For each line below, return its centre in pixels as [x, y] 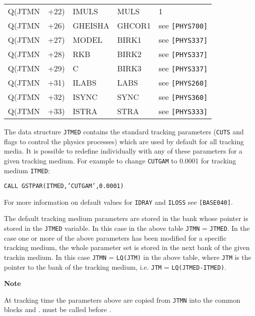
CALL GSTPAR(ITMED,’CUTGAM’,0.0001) [64, 186]
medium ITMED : [27, 170]
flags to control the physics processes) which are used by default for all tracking [124, 141]
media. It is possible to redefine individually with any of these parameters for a [123, 151]
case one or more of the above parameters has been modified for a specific [115, 237]
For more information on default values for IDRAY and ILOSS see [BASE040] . [118, 202]
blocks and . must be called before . [58, 309]
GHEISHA [91, 25]
